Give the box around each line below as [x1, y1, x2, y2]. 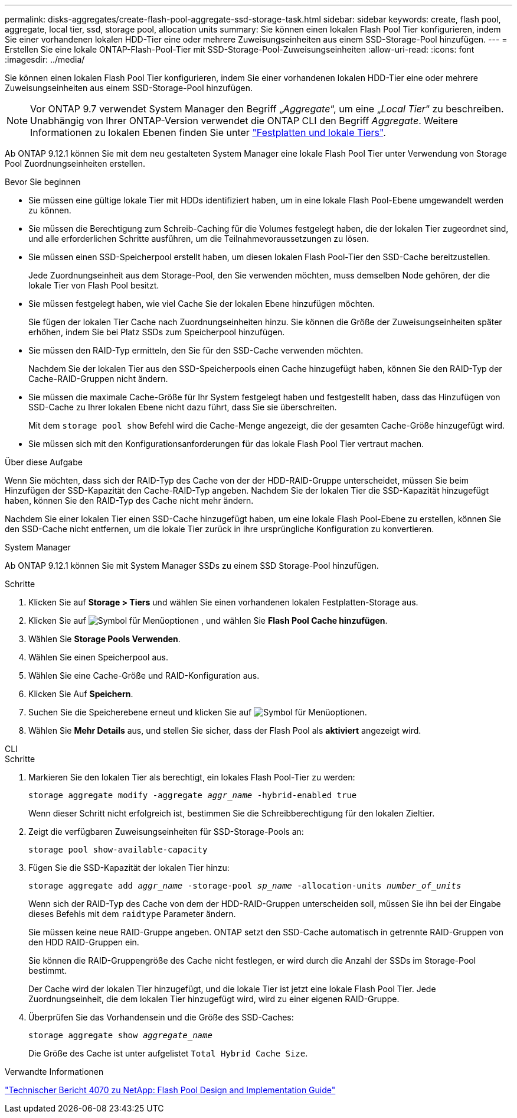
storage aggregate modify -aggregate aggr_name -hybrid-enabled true [28, 790, 357, 800]
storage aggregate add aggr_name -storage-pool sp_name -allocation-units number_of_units [28, 881, 462, 890]
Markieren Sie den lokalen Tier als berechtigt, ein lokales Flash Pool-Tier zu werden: [28, 772, 355, 782]
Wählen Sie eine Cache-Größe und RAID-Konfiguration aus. [28, 670, 260, 680]
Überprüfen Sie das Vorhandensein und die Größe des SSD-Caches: [28, 1012, 294, 1022]
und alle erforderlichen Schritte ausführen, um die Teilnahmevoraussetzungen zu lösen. [28, 234, 369, 244]
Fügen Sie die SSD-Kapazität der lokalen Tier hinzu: [28, 863, 230, 873]
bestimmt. [28, 965, 67, 976]
